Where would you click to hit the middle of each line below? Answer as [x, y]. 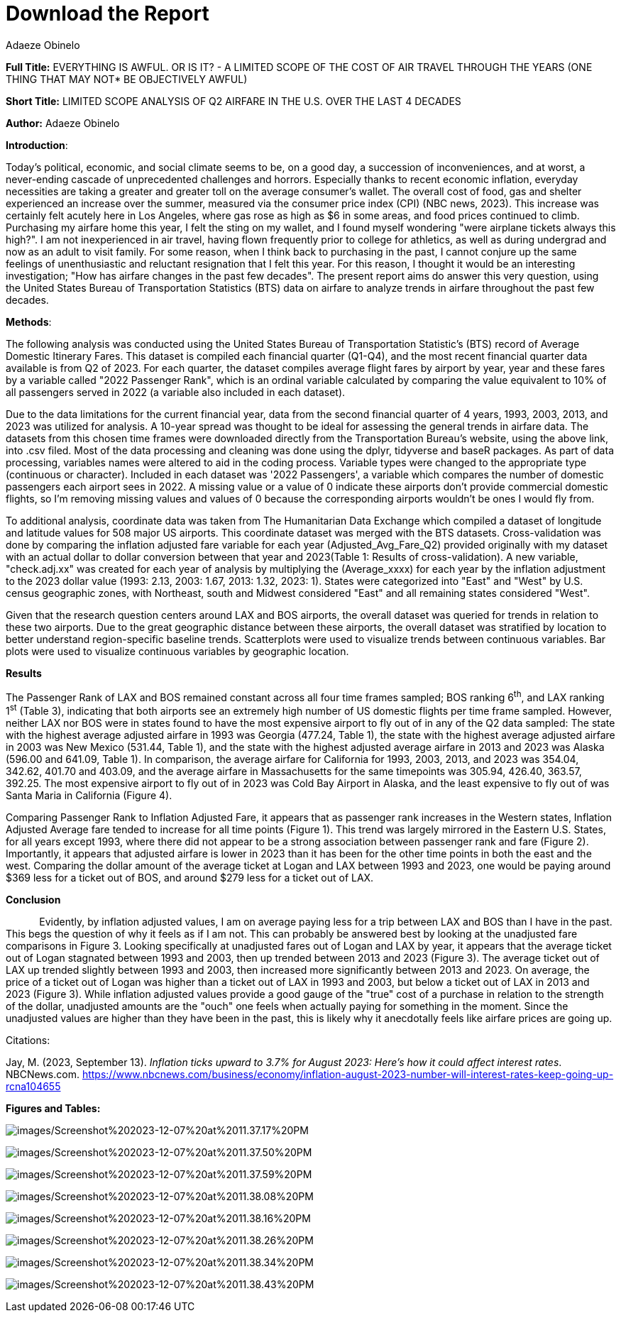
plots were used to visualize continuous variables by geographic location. [177, 651]
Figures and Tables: [53, 1109]
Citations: [28, 1040]
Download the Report [108, 13]
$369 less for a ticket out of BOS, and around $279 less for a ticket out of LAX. [190, 878]
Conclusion [33, 900]
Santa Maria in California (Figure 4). [89, 796]
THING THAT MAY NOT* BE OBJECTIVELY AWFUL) [127, 79]
